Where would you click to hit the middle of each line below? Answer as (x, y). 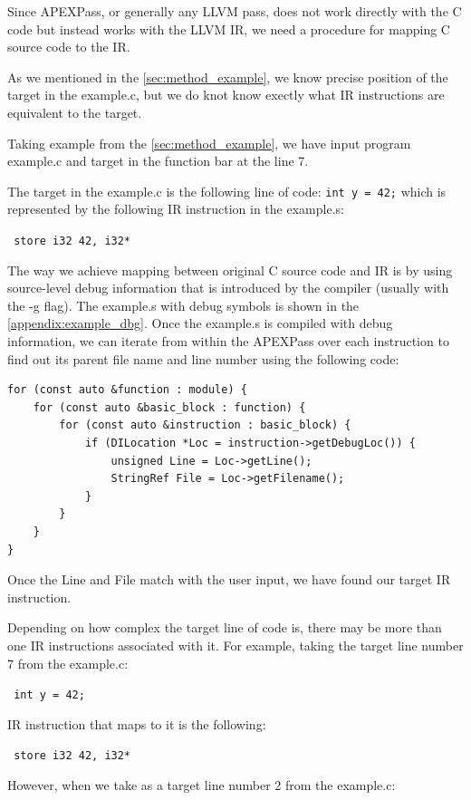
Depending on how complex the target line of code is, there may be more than (225, 627)
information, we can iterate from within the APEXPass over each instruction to (228, 341)
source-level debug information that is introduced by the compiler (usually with (228, 288)
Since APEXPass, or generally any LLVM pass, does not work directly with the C (235, 11)
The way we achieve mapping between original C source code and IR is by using (230, 270)
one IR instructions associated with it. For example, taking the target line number (235, 645)
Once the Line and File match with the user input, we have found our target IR (229, 579)
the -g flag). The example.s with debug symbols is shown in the (183, 305)
